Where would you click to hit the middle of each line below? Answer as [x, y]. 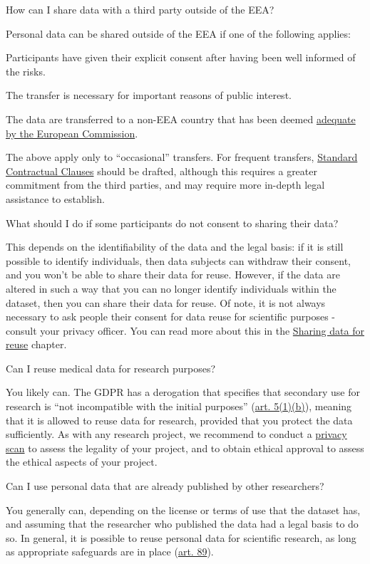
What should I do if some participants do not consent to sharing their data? [172, 223]
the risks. [26, 71]
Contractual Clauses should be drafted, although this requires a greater [161, 171]
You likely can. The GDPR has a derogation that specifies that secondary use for [183, 392]
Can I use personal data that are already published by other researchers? [165, 486]
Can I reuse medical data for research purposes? [111, 368]
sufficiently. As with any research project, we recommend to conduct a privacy [176, 434]
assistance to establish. [55, 198]
